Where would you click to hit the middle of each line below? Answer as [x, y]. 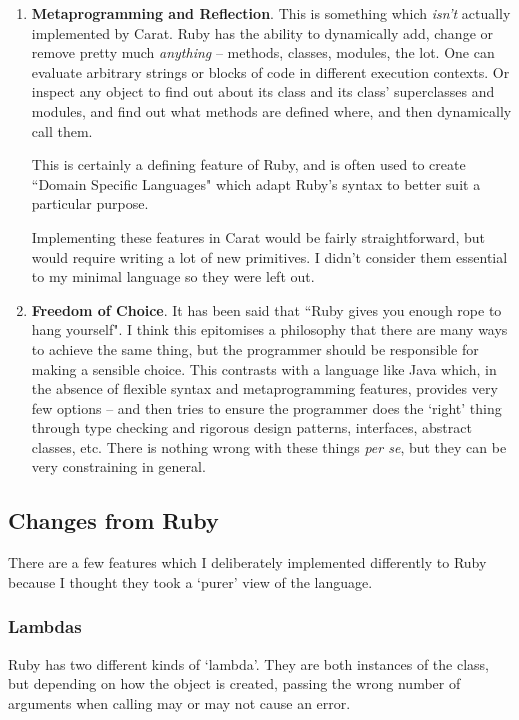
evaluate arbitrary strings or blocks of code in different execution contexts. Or [270, 71]
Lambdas [45, 626]
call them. [62, 130]
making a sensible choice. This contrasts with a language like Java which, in [264, 368]
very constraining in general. [118, 466]
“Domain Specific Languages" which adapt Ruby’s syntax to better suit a [256, 183]
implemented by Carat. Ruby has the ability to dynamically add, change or [262, 32]
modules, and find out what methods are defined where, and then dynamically [271, 110]
